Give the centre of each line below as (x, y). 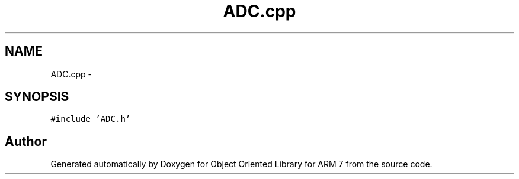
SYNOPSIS (37, 97)
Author (26, 141)
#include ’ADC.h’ (91, 119)
